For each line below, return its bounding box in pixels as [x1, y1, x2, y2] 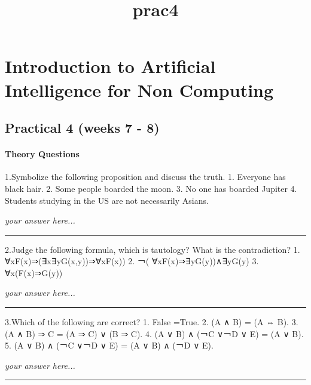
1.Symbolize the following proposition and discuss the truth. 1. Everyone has [5, 170, 286, 183]
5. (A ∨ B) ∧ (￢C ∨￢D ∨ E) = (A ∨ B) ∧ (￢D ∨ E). [5, 339, 214, 352]
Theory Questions [5, 148, 80, 160]
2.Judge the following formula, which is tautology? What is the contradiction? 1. [5, 243, 300, 255]
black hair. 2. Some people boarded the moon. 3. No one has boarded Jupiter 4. [5, 182, 297, 194]
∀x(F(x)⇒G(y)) [5, 266, 63, 279]
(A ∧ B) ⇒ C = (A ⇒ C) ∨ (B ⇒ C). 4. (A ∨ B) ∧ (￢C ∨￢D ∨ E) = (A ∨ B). [5, 327, 304, 340]
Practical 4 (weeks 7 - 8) [5, 118, 160, 137]
